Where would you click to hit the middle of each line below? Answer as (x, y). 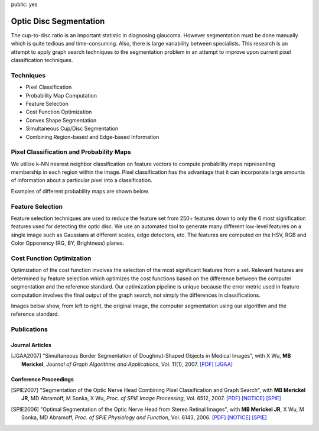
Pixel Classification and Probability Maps (71, 152)
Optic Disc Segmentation (58, 21)
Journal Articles (31, 345)
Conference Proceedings (42, 379)
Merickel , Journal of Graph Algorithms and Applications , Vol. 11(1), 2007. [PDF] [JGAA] (127, 364)
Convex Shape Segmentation (61, 120)
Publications (30, 329)
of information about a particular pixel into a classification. (82, 180)
